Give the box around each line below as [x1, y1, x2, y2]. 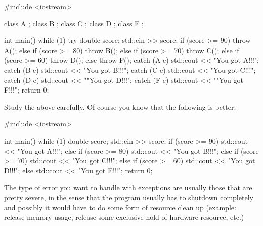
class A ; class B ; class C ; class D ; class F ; [4, 18, 144, 28]
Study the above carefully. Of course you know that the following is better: [4, 101, 236, 112]
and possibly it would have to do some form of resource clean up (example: [4, 202, 236, 212]
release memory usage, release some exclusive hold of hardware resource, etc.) [4, 212, 244, 222]
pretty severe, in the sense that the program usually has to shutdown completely [4, 192, 253, 202]
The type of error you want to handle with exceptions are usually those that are [4, 182, 252, 193]
